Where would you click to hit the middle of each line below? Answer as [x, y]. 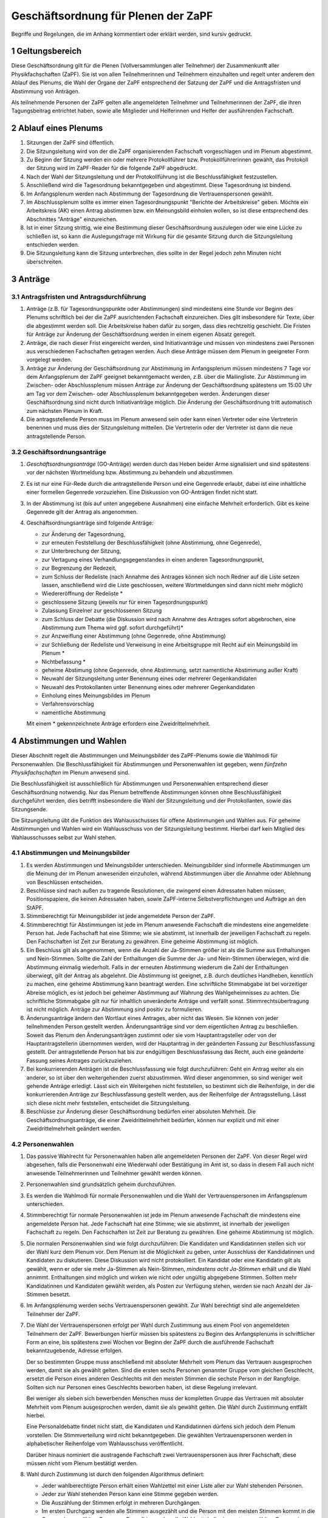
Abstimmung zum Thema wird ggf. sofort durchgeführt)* [112, 627]
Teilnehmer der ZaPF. [53, 1314]
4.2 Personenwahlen [43, 1144]
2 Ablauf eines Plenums [57, 128]
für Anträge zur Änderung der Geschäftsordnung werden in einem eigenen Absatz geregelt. [141, 335]
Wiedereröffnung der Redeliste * [82, 594]
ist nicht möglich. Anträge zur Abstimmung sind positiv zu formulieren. [114, 1009]
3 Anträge [31, 279]
